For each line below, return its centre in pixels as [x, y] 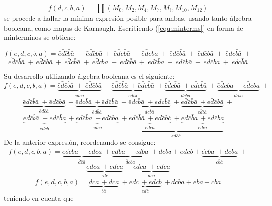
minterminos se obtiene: [40, 37]
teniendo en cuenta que [39, 197]
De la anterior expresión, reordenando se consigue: [80, 142]
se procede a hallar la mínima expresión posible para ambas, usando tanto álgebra [128, 18]
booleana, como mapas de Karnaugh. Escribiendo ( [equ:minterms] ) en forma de [124, 27]
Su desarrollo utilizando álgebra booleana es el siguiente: [89, 76]
